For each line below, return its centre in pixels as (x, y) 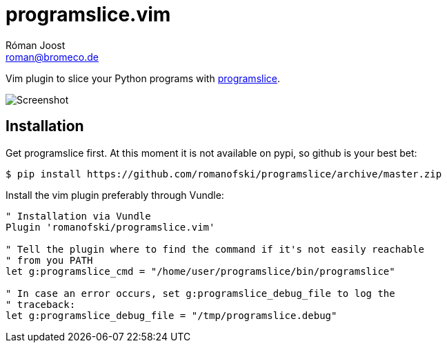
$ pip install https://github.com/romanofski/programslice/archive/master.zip (224, 174)
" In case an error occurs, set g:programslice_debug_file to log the (200, 293)
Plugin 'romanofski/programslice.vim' (110, 227)
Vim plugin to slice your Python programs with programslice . (143, 78)
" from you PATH (49, 260)
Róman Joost (36, 45)
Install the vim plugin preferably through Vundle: (115, 195)
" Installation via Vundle (78, 216)
